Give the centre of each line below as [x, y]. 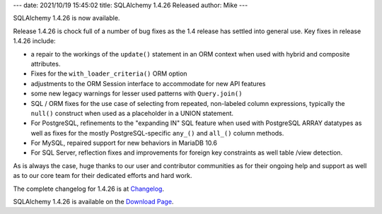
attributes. [46, 64]
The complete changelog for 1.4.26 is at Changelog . [88, 189]
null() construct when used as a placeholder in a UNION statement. [132, 113]
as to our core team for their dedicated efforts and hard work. [103, 176]
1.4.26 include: [34, 41]
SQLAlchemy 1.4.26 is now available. [66, 18]
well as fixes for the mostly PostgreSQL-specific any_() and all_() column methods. [157, 133]
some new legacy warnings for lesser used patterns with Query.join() [137, 94]
